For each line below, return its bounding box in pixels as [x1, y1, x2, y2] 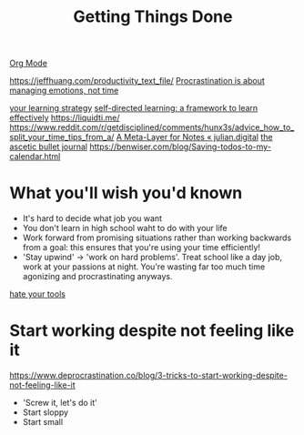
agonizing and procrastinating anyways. [22, 271, 173, 282]
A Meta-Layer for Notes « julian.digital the [116, 132, 273, 143]
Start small [22, 417, 64, 428]
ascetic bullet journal [9, 141, 88, 152]
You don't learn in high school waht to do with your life [22, 223, 228, 234]
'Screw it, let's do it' [22, 398, 97, 409]
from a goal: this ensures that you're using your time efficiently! [22, 242, 261, 253]
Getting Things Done [73, 6, 233, 27]
